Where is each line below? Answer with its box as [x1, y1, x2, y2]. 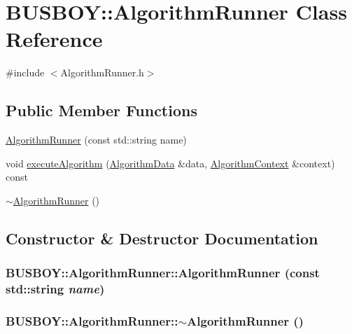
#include [6, 65, 45, 80]
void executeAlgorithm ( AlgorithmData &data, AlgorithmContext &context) [6, 155, 335, 170]
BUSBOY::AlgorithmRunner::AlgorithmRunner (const [6, 264, 320, 281]
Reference [6, 25, 103, 53]
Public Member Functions [6, 99, 197, 121]
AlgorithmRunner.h [60, 65, 144, 80]
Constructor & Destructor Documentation [6, 227, 318, 249]
